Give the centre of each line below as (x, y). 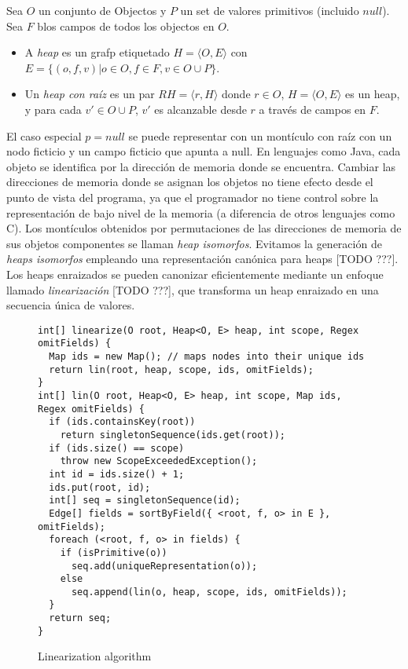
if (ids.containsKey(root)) (122, 422)
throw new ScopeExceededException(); (159, 461)
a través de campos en (312, 109)
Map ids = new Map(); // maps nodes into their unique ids (207, 356)
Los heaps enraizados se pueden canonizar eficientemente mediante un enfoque (195, 274)
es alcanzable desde (200, 109)
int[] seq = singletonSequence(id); (145, 501)
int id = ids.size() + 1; (117, 474)
